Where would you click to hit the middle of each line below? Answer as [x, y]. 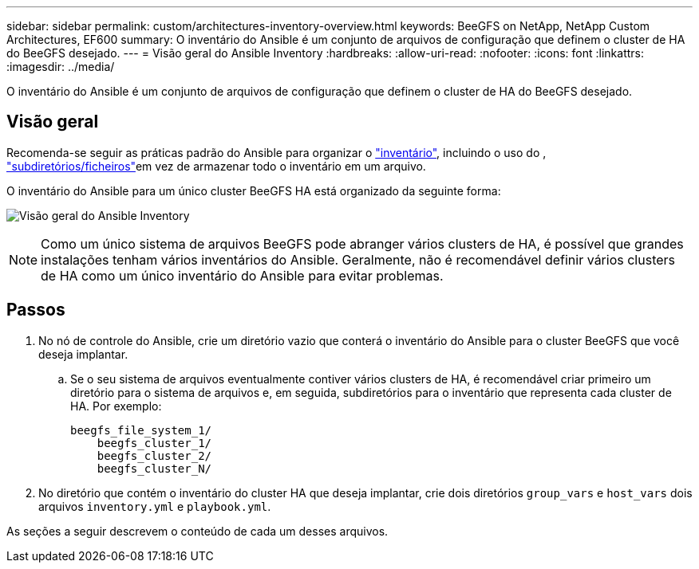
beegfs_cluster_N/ [154, 468]
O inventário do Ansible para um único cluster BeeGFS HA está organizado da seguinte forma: [254, 190]
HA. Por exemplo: [116, 406]
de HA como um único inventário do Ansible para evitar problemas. [242, 275]
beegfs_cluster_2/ [154, 455]
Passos [36, 310]
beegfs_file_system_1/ [141, 430]
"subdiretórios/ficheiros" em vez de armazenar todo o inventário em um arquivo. [216, 166]
